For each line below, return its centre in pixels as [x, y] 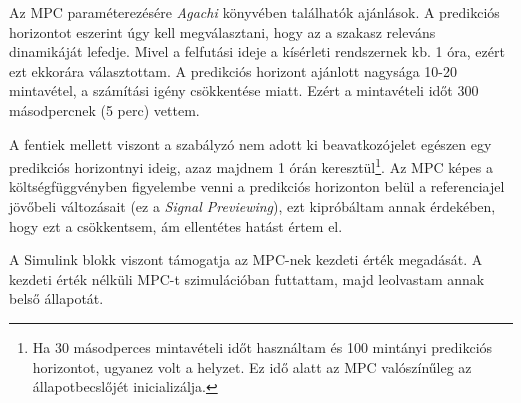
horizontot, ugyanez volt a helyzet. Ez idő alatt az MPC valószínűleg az [252, 366]
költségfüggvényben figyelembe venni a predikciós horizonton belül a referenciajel [257, 186]
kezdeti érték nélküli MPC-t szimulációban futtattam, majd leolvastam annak [247, 278]
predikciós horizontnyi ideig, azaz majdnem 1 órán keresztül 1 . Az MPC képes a [251, 165]
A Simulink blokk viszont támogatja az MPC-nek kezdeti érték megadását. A [246, 259]
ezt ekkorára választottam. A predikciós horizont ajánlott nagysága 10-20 [233, 70]
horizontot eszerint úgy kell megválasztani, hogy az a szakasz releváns [222, 31]
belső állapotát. [56, 298]
